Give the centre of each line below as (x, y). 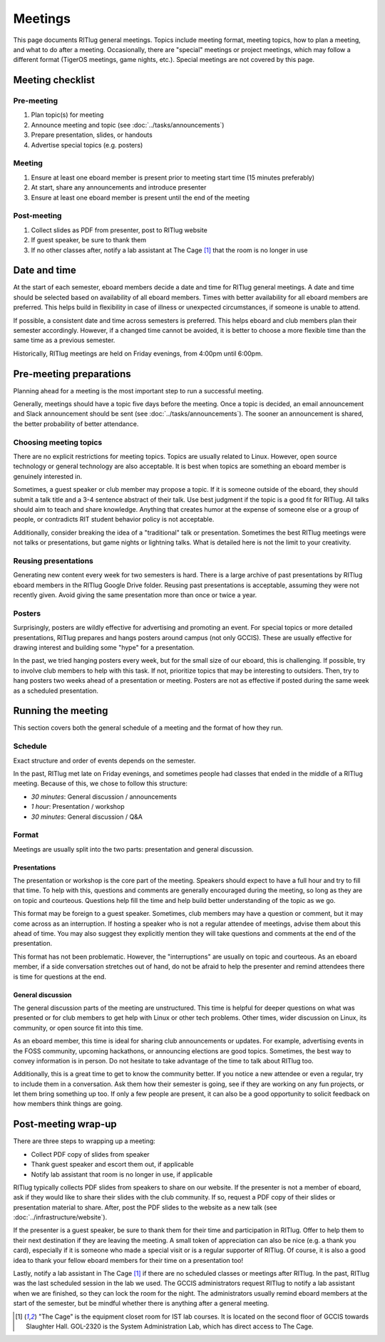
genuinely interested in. (48, 476)
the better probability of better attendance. (76, 423)
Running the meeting (61, 711)
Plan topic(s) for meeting (67, 115)
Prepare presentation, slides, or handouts (92, 135)
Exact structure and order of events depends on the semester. (104, 760)
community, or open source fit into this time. (78, 1028)
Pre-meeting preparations (72, 374)
